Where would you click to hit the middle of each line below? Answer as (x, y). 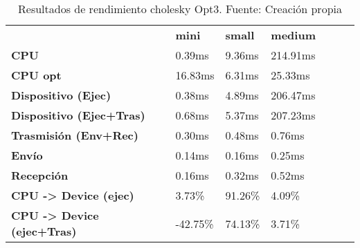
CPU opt (36, 75)
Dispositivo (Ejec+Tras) (78, 115)
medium (293, 35)
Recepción (40, 175)
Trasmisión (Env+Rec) (75, 135)
